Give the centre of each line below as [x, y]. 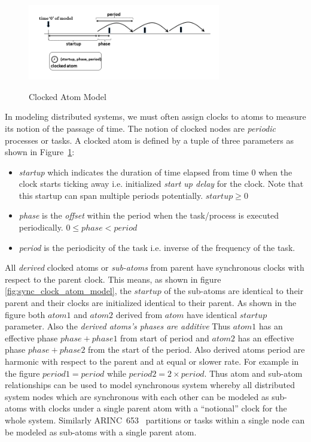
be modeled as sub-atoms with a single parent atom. [101, 432]
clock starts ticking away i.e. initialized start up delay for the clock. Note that [161, 184]
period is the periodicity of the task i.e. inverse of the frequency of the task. [157, 247]
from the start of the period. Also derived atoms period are [196, 349]
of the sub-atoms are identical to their [234, 291]
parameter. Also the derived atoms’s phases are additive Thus [118, 326]
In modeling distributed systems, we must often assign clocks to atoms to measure [155, 116]
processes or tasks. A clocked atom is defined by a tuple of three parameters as [149, 140]
